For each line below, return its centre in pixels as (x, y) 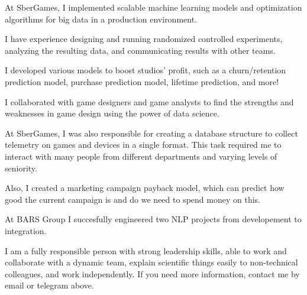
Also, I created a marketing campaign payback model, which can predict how (145, 188)
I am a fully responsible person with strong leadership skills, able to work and (146, 250)
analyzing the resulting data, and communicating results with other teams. (140, 50)
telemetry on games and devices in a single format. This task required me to (143, 145)
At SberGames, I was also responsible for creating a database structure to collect (151, 133)
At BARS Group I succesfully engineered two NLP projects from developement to (153, 219)
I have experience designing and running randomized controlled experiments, (144, 39)
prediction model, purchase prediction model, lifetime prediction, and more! (142, 81)
